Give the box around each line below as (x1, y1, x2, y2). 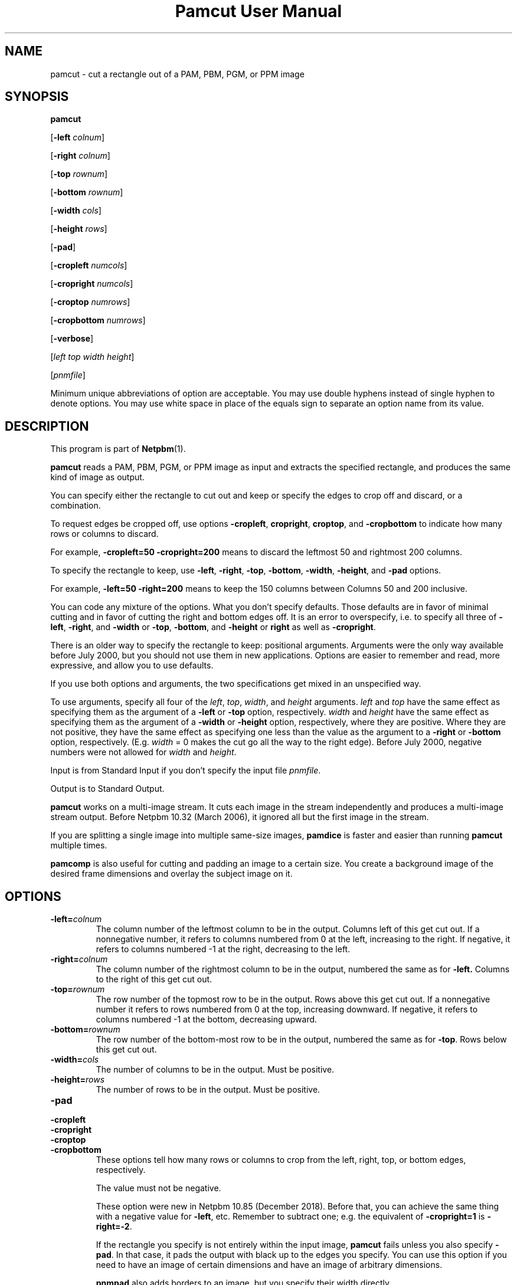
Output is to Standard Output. (50, 784, 165, 794)
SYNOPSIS (5, 89, 69, 104)
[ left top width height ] (50, 352, 135, 362)
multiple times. (50, 840, 107, 851)
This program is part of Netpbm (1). (50, 444, 186, 454)
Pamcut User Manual (175, 1, 342, 21)
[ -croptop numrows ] (50, 297, 130, 307)
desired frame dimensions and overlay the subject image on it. (50, 868, 293, 879)
